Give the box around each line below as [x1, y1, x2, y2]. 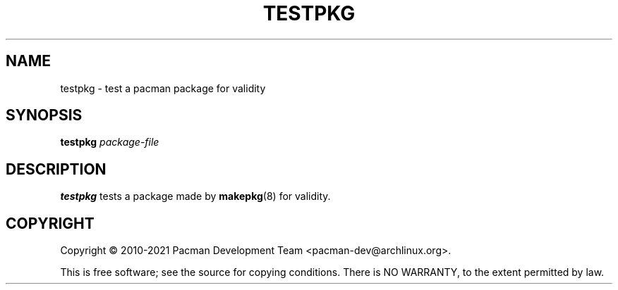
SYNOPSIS [6, 106, 83, 125]
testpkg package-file [60, 136, 159, 149]
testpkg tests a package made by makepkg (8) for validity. [60, 190, 331, 203]
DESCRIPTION [6, 160, 107, 178]
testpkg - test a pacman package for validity [60, 82, 266, 94]
